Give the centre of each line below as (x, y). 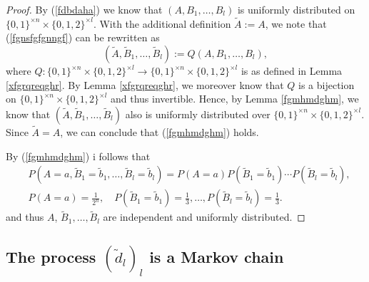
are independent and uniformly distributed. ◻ (204, 217)
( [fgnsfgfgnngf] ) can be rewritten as (83, 37)
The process (51, 257)
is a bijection (327, 84)
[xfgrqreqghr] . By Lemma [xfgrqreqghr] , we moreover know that (145, 84)
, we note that (296, 23)
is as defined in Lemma (292, 70)
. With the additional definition (162, 23)
